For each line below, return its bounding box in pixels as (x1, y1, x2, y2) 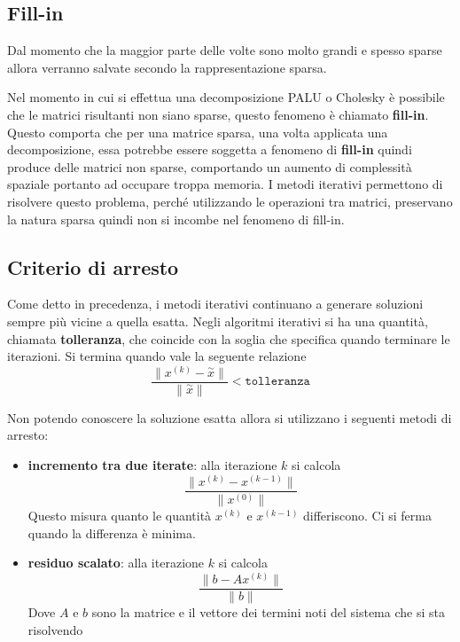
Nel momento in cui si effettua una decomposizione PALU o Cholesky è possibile (7, 88, 445, 106)
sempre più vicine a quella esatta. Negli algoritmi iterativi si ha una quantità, (7, 311, 428, 330)
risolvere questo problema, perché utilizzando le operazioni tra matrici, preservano (7, 192, 453, 210)
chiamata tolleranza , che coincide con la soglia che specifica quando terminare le (7, 329, 450, 348)
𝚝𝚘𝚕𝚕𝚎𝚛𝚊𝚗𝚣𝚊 (245, 375, 310, 388)
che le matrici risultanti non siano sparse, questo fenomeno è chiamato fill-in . (7, 105, 429, 123)
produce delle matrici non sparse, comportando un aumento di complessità (7, 157, 412, 176)
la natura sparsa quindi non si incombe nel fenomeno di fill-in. (7, 209, 345, 228)
